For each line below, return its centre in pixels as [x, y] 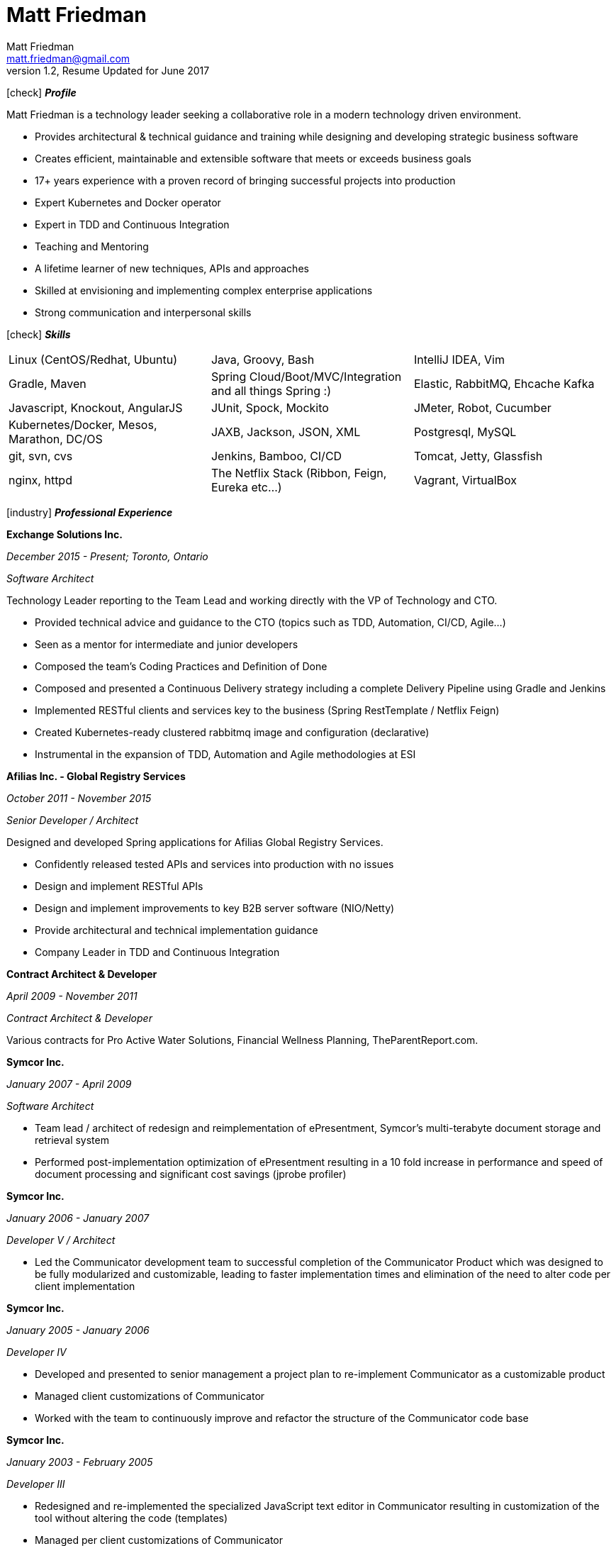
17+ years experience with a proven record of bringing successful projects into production [245, 180]
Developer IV [37, 1352]
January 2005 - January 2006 [78, 1330]
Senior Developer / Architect [72, 820]
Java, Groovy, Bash [263, 359]
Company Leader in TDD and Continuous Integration [157, 952]
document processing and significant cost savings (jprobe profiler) [191, 1174]
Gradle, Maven [47, 383]
